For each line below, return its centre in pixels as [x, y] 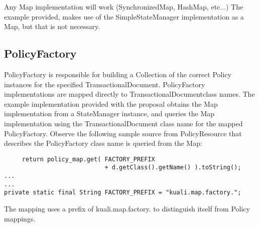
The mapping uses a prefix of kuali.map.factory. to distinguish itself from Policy [127, 209]
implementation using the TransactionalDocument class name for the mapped [123, 123]
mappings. [20, 218]
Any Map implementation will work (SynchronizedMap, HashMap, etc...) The [124, 7]
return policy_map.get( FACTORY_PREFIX [88, 159]
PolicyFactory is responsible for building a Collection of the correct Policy [118, 74]
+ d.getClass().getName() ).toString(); [173, 168]
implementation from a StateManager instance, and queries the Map [109, 113]
